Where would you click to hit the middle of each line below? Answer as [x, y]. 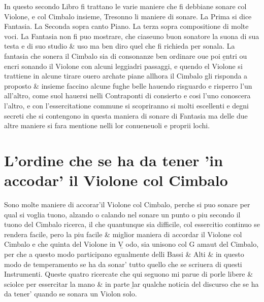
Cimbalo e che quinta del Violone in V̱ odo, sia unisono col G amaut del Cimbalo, [131, 244]
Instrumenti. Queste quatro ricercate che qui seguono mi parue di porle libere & [129, 274]
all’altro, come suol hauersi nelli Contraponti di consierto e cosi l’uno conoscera [127, 96]
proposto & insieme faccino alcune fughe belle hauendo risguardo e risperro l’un [128, 85]
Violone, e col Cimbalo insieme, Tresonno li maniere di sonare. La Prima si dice [128, 16]
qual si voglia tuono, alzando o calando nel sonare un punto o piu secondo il [122, 214]
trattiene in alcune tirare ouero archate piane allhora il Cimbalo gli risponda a [126, 76]
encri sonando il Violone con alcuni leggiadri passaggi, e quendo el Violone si [123, 66]
